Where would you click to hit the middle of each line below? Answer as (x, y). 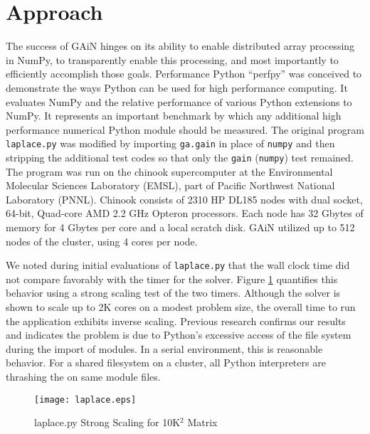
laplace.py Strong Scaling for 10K (107, 422)
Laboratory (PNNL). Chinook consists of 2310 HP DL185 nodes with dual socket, (184, 199)
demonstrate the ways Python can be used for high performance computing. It (177, 87)
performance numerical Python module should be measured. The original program (185, 129)
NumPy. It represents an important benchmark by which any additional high (174, 116)
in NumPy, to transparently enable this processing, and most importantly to (172, 59)
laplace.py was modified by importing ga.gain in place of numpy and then (170, 143)
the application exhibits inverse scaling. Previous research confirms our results (176, 321)
